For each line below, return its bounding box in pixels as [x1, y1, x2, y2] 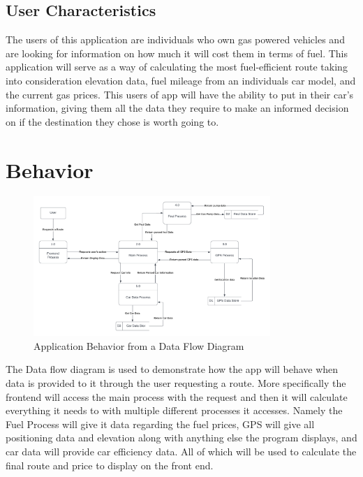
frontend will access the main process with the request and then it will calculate [6, 389, 348, 404]
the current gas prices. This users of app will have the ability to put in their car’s [6, 87, 354, 101]
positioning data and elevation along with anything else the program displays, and [6, 430, 357, 445]
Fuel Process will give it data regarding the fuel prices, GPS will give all [6, 416, 315, 431]
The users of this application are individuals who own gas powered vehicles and [6, 32, 345, 47]
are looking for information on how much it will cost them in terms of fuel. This [6, 45, 348, 60]
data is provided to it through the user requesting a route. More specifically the [6, 376, 346, 390]
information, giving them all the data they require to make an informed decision [6, 101, 349, 115]
